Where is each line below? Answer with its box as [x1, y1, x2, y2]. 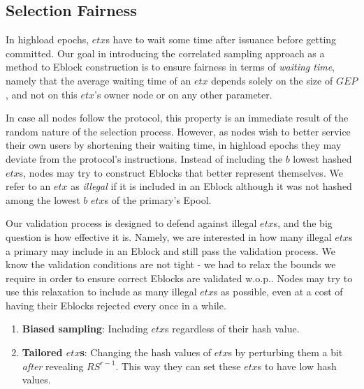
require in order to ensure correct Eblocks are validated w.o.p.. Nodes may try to [6, 270, 353, 285]
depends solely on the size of [211, 73, 333, 87]
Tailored [22, 345, 63, 360]
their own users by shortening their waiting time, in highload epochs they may [6, 138, 342, 152]
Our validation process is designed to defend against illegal [6, 216, 257, 230]
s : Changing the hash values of [80, 345, 212, 360]
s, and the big [273, 216, 333, 230]
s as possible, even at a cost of [213, 284, 343, 299]
